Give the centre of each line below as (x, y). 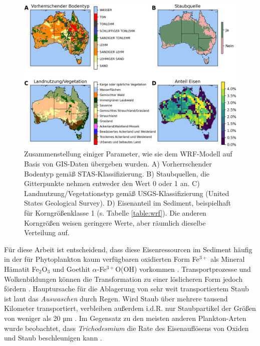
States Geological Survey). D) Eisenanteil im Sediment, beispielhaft (127, 203)
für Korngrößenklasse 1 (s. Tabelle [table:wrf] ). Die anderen (115, 213)
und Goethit (71, 269)
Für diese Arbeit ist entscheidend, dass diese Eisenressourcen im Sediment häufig (128, 249)
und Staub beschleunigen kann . (53, 338)
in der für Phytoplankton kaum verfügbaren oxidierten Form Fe (102, 259)
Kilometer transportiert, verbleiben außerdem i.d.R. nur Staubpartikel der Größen (130, 308)
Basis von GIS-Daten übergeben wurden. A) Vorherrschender (118, 164)
